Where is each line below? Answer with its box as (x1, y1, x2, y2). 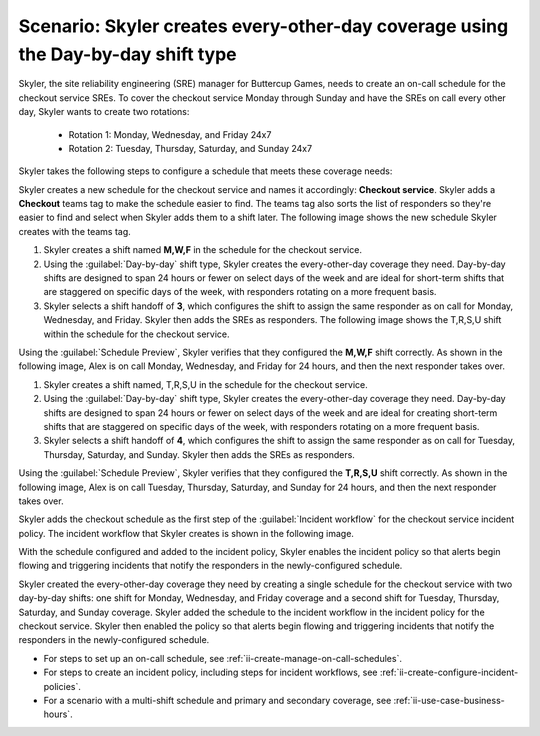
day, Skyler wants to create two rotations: (18, 106, 190, 118)
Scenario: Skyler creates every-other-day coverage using (18, 15, 509, 37)
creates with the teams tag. (18, 225, 132, 237)
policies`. (43, 680, 82, 692)
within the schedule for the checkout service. (43, 328, 230, 340)
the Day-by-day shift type (18, 43, 237, 65)
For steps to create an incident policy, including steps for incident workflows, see (43, 666, 379, 679)
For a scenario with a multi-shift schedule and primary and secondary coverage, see (43, 694, 392, 706)
